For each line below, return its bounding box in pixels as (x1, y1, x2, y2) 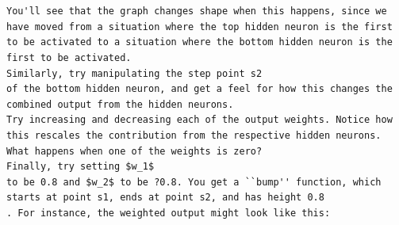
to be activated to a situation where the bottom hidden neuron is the (6, 36, 393, 48)
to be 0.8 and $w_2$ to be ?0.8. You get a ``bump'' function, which (6, 176, 382, 188)
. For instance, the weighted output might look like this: (6, 207, 331, 219)
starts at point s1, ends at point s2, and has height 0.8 (6, 192, 324, 204)
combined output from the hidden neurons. (6, 98, 234, 110)
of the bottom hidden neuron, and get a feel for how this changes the (6, 83, 393, 95)
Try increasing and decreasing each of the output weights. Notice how (6, 114, 393, 126)
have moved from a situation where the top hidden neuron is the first (6, 21, 393, 32)
